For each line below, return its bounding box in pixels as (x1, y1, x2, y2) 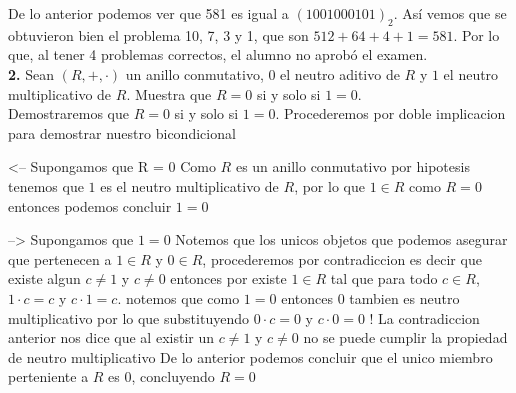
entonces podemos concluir (8, 195, 172, 216)
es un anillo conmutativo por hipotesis (235, 156, 470, 177)
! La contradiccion (369, 307, 480, 328)
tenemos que (8, 175, 84, 196)
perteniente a (8, 366, 89, 387)
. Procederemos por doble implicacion (275, 103, 506, 124)
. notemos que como (117, 287, 240, 308)
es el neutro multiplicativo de (100, 175, 279, 196)
